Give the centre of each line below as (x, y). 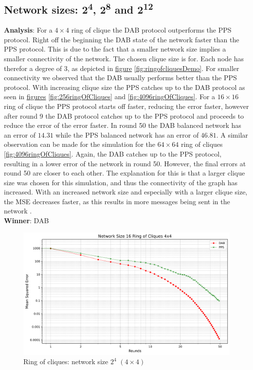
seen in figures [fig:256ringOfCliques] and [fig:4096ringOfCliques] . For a (110, 97)
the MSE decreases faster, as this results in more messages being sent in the (117, 201)
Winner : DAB (27, 220)
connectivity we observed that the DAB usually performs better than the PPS (120, 78)
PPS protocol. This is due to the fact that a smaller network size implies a (115, 49)
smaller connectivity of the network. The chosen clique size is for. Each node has (124, 58)
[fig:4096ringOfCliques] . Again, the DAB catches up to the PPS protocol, (113, 153)
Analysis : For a (28, 30)
